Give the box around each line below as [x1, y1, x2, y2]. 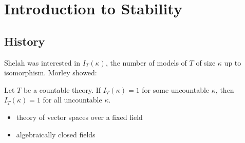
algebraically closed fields [16, 129, 96, 139]
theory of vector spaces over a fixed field [16, 111, 143, 122]
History [4, 33, 45, 49]
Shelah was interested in [4, 57, 80, 68]
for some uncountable [142, 84, 210, 95]
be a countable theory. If [23, 84, 101, 95]
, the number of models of [105, 57, 187, 68]
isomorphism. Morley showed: [4, 67, 97, 78]
